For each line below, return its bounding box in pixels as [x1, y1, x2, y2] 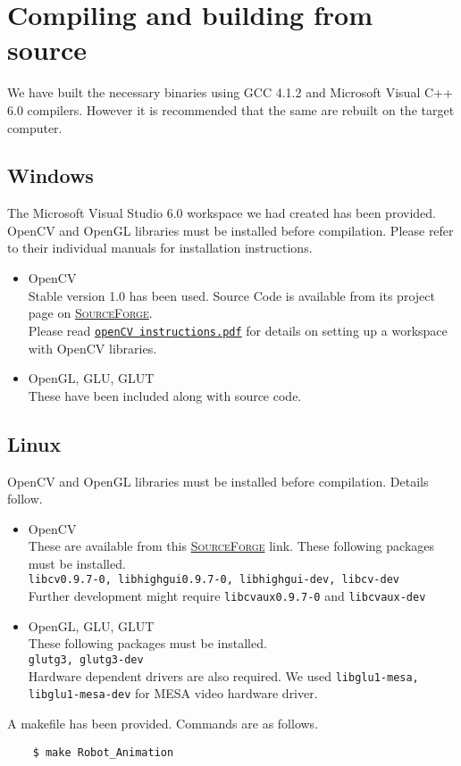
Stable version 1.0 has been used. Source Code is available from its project [28, 286, 435, 304]
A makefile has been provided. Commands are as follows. [7, 713, 319, 732]
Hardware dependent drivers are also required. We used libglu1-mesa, [28, 666, 419, 685]
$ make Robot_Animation [32, 745, 174, 759]
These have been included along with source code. [28, 386, 302, 404]
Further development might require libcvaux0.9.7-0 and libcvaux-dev [28, 587, 426, 605]
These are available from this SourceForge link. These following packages [28, 537, 434, 555]
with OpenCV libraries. [28, 338, 157, 357]
